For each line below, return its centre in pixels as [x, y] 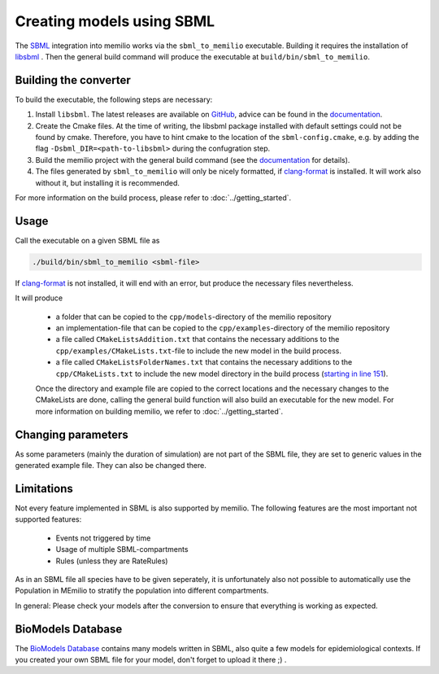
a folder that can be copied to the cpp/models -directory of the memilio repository [194, 317]
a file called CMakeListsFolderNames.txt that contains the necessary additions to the [204, 362]
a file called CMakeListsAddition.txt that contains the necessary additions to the [198, 339]
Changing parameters [72, 434]
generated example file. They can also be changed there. [111, 466]
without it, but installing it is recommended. [108, 182]
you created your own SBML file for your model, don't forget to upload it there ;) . [151, 659]
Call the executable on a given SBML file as [87, 240]
